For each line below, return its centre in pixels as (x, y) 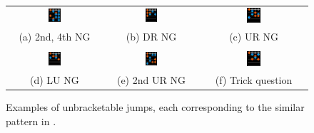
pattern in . (31, 121)
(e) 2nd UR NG (151, 79)
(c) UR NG (254, 36)
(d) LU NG (55, 79)
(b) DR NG (151, 36)
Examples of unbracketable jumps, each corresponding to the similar (155, 107)
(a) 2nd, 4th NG (55, 36)
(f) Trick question (254, 79)
